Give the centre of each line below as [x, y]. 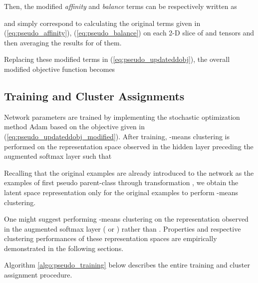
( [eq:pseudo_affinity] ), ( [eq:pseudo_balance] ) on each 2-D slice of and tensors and [129, 33]
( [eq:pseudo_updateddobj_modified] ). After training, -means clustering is [117, 136]
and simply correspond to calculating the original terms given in [102, 23]
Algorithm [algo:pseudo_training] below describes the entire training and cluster [127, 265]
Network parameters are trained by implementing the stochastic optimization [122, 117]
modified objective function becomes [60, 69]
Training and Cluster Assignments [94, 96]
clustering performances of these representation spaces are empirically [111, 238]
